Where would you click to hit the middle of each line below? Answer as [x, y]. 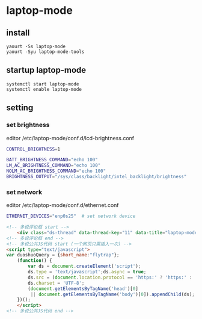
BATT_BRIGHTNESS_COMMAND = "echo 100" [52, 160]
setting [20, 108]
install [18, 33]
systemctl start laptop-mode [43, 84]
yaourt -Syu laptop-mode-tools [45, 52]
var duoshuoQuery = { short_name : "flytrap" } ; [63, 255]
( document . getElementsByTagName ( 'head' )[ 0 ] [83, 289]
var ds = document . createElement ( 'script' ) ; [84, 266]
